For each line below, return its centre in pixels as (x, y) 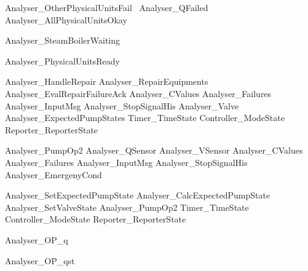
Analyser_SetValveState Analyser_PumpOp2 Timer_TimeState (127, 207)
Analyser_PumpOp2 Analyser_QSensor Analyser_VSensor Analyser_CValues (154, 150)
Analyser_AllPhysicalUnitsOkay (66, 19)
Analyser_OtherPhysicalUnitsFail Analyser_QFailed (107, 7)
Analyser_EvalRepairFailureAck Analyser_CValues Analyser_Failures (138, 93)
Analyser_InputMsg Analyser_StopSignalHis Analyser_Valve (122, 105)
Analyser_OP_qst (40, 260)
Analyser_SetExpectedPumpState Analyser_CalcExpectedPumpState (138, 195)
